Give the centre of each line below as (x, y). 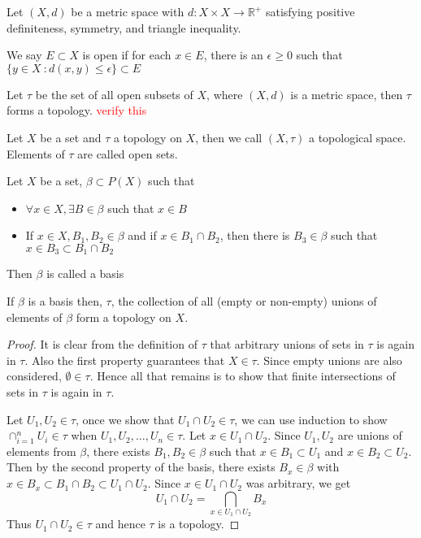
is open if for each (127, 55)
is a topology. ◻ (199, 524)
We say (24, 55)
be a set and (71, 137)
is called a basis (85, 273)
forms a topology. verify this (77, 110)
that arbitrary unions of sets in (287, 344)
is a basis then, (65, 300)
